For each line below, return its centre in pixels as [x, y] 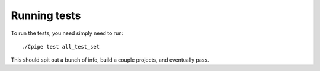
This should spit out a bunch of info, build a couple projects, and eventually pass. [110, 60]
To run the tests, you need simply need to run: [67, 33]
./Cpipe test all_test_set [61, 46]
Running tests [46, 15]
